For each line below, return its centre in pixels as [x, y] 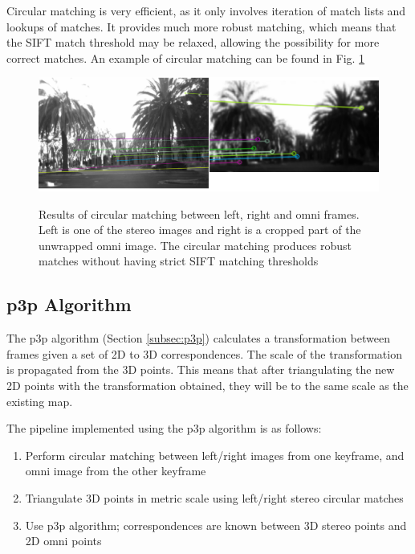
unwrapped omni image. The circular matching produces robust [195, 245]
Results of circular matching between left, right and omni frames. [199, 213]
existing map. [40, 401]
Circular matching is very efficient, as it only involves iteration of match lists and [206, 10]
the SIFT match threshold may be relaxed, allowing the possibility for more [193, 42]
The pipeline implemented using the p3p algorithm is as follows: [164, 428]
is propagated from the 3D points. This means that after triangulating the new [201, 369]
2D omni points [63, 541]
